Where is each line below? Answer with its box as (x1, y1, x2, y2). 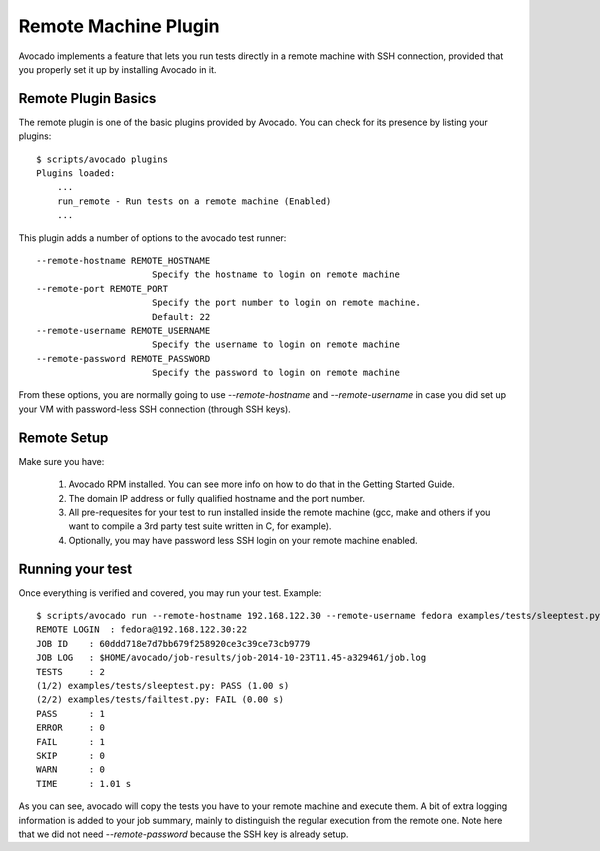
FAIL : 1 (36, 736, 105, 747)
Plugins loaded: (36, 168, 116, 179)
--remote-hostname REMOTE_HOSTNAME (36, 255, 211, 266)
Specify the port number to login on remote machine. (151, 297, 422, 309)
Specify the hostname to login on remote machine (151, 269, 400, 280)
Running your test (18, 560, 133, 577)
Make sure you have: (18, 455, 105, 467)
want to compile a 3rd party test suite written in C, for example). (68, 520, 332, 532)
